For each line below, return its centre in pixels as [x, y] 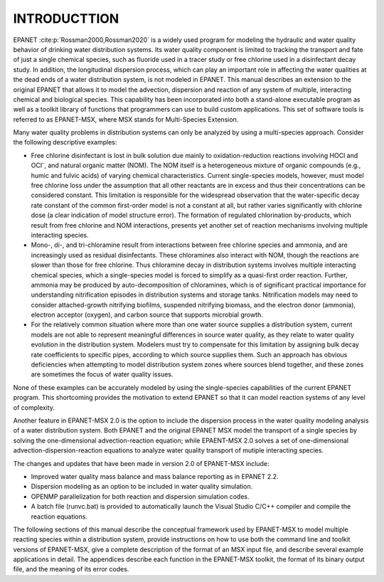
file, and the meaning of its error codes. [71, 569]
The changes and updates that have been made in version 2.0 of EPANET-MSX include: [141, 463]
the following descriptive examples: [65, 142]
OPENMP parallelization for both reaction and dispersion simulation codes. [140, 496]
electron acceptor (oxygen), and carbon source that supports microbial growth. [147, 315]
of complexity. [34, 407]
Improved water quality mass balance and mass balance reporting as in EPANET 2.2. [155, 476]
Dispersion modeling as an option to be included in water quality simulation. [142, 487]
